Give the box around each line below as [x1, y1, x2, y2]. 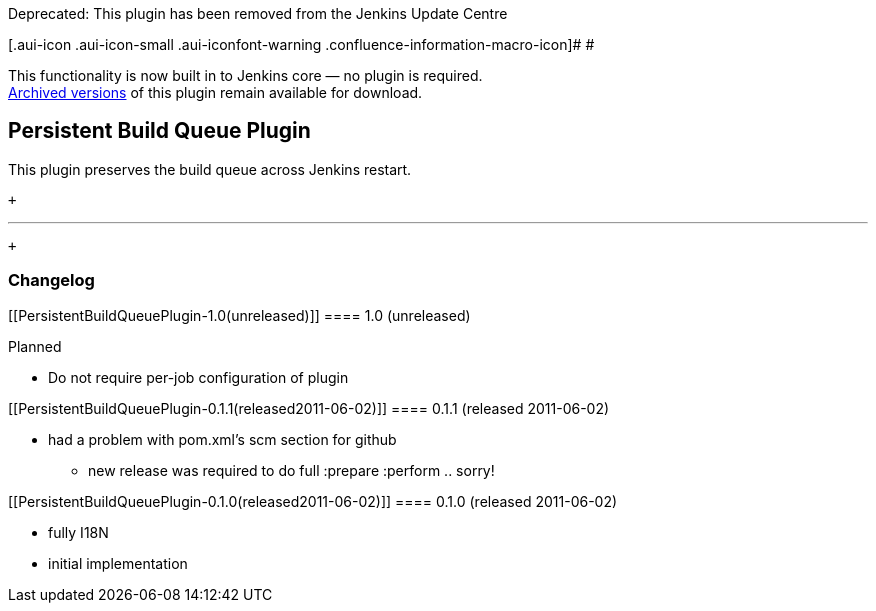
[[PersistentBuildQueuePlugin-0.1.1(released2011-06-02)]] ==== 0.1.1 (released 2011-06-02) [8, 399, 610, 417]
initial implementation [48, 554, 188, 572]
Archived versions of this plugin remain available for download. [8, 84, 423, 101]
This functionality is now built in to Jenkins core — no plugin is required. [8, 67, 483, 84]
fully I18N [48, 523, 109, 541]
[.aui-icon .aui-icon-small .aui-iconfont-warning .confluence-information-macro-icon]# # [8, 36, 595, 53]
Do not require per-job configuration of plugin [48, 368, 349, 386]
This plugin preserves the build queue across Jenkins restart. [8, 160, 412, 178]
